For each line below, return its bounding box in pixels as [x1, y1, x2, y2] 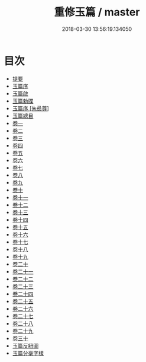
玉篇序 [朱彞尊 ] [12, 104, 49, 112]
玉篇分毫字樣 [12, 350, 44, 357]
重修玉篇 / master [54, 5, 140, 19]
